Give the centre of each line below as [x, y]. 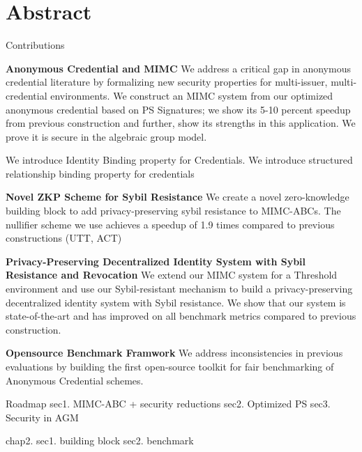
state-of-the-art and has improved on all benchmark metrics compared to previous [181, 316]
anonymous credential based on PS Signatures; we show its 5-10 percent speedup [178, 109]
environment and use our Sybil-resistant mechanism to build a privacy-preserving [179, 289]
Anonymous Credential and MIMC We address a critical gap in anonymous [178, 68]
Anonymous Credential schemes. [75, 380]
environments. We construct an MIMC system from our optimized [192, 95]
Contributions [35, 45]
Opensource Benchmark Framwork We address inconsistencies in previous [174, 353]
